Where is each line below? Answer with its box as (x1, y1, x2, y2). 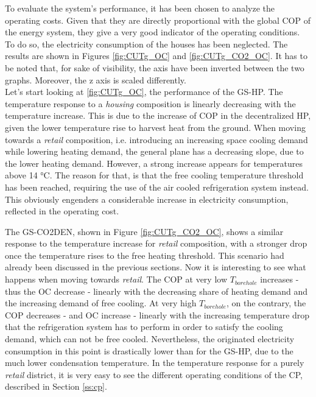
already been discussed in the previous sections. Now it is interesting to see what (5, 261, 306, 273)
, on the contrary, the (226, 297, 306, 309)
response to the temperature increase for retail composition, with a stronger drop (5, 237, 307, 250)
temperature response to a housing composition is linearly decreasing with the (5, 97, 296, 110)
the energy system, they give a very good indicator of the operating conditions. (5, 26, 300, 38)
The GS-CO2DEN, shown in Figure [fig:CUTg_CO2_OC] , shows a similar (5, 225, 284, 237)
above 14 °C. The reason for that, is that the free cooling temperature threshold (5, 169, 304, 181)
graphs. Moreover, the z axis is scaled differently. (5, 73, 186, 86)
